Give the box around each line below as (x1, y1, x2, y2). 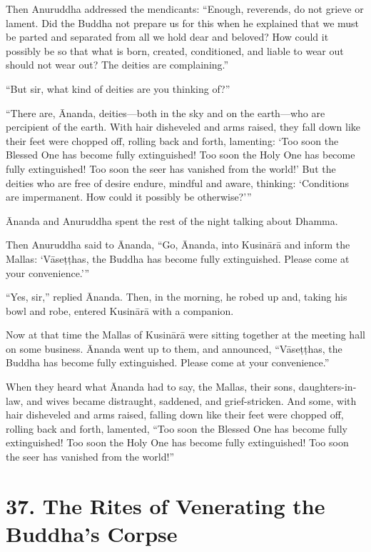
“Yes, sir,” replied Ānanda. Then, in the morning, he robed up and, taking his (6, 289, 347, 304)
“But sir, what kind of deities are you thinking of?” (6, 81, 230, 96)
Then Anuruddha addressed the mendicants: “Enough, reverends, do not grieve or (6, 1, 364, 16)
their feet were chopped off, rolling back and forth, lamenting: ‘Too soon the (6, 133, 339, 148)
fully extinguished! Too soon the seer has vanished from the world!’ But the (6, 161, 336, 176)
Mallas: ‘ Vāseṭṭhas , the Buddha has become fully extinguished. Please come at (6, 251, 350, 266)
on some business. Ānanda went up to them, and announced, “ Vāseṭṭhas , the (6, 341, 342, 356)
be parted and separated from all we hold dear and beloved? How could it (6, 29, 329, 44)
